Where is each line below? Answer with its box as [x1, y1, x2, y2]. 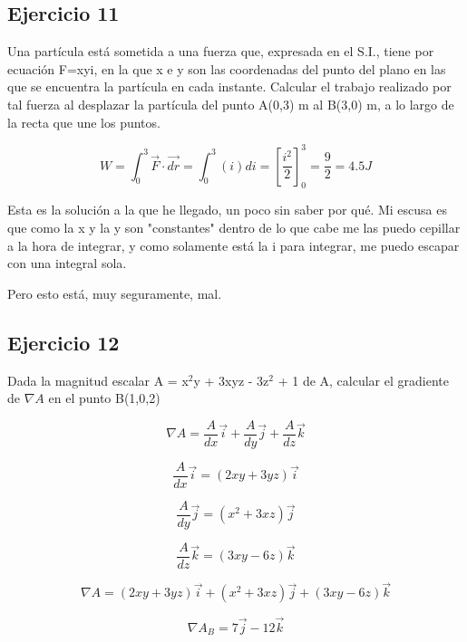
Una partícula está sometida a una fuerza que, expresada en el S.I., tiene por [7, 42, 434, 61]
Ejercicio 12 [7, 328, 120, 356]
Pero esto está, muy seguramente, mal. [7, 283, 222, 302]
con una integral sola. [7, 254, 127, 273]
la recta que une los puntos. [7, 112, 161, 131]
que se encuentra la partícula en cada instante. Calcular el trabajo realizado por [7, 77, 452, 96]
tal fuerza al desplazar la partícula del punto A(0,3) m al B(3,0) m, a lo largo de [7, 94, 454, 113]
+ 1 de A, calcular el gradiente [277, 370, 449, 389]
